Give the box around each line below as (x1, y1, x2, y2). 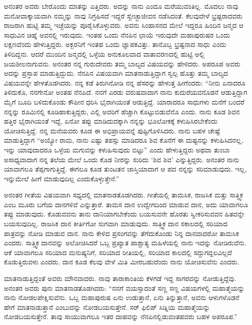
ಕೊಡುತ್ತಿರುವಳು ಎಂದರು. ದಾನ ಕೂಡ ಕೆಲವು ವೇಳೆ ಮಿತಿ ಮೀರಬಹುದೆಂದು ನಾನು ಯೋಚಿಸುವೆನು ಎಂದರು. (4, 257, 239, 267)
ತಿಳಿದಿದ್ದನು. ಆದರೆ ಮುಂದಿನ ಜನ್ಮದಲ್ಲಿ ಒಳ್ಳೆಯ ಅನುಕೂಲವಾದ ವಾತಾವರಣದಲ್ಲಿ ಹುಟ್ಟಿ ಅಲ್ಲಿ (4, 48, 205, 59)
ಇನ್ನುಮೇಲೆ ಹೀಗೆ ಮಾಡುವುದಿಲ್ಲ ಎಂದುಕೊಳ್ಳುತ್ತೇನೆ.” (4, 173, 119, 183)
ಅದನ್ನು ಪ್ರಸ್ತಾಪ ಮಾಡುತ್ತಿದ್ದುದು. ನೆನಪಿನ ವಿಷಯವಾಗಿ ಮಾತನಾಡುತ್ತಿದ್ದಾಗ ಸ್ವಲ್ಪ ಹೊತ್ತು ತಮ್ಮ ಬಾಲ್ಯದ (4, 68, 228, 78)
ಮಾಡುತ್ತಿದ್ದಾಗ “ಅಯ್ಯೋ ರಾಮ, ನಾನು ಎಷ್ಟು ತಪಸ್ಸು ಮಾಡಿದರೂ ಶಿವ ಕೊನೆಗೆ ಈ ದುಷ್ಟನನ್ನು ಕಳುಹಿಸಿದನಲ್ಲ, (4, 135, 243, 145)
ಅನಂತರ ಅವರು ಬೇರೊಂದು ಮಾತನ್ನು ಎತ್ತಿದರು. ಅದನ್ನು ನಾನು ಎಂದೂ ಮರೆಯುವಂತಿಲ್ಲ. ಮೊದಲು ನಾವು (4, 1, 238, 11)
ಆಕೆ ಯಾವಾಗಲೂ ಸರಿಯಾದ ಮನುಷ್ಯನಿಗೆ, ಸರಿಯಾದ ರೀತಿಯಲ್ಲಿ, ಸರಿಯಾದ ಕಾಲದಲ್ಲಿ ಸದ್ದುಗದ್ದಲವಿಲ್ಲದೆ (4, 247, 232, 257)
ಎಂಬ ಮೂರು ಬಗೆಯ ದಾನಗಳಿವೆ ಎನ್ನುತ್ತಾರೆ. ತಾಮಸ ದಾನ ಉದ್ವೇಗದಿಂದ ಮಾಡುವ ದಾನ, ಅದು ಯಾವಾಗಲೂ (4, 199, 248, 209)
